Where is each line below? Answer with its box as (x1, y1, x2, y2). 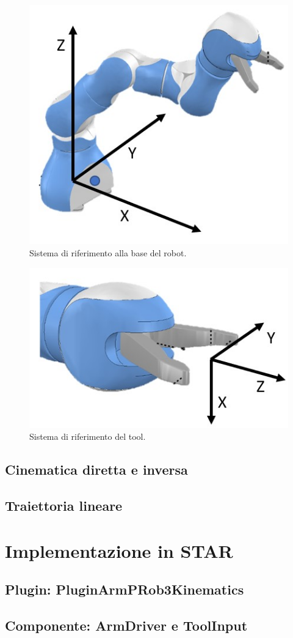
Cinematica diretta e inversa (5, 460, 188, 479)
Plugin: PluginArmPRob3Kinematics (5, 580, 244, 599)
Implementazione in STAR (5, 538, 233, 563)
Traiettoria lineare (5, 496, 123, 515)
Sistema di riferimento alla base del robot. (29, 246, 187, 259)
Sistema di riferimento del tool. (29, 430, 146, 443)
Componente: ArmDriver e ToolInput (5, 616, 248, 635)
